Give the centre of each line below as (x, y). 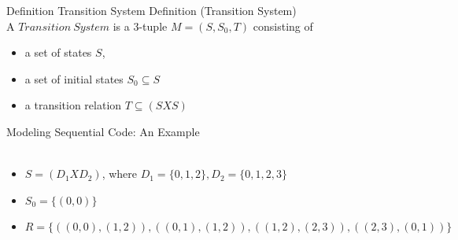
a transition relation (73, 105)
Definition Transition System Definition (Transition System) (151, 10)
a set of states (58, 52)
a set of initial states (74, 78)
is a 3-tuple (140, 26)
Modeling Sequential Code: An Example (103, 131)
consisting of (283, 26)
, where (120, 174)
